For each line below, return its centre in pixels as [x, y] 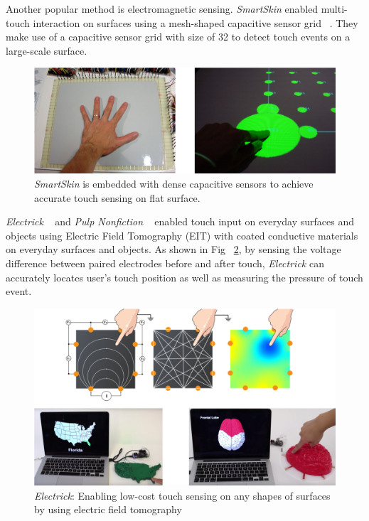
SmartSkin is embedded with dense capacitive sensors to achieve [174, 184]
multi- [334, 9]
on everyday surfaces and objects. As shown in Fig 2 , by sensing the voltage [173, 249]
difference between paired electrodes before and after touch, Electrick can [165, 263]
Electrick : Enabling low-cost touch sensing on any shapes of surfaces [182, 495]
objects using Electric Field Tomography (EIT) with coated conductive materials [182, 235]
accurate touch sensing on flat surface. [117, 197]
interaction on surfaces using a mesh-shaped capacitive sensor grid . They [196, 22]
